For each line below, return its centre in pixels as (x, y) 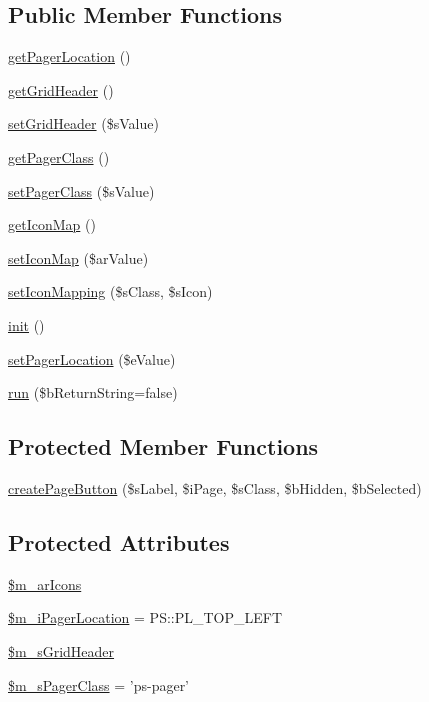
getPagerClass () (59, 156)
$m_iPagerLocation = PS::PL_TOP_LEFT (145, 617)
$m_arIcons (45, 583)
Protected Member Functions (163, 446)
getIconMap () (52, 224)
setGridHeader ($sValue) (83, 123)
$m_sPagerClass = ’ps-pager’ (99, 684)
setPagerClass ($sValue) (81, 190)
